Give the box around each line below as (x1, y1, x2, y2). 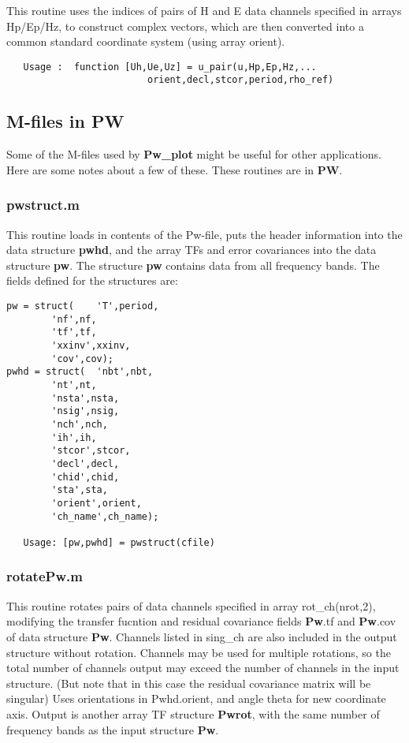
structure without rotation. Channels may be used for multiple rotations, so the (6, 644, 391, 660)
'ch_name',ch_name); (51, 510, 159, 522)
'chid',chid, (51, 471, 120, 483)
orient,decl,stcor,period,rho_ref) (147, 74, 334, 86)
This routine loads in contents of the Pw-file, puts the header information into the (6, 226, 403, 242)
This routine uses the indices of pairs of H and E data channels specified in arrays (6, 2, 402, 18)
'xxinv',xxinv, (51, 340, 131, 352)
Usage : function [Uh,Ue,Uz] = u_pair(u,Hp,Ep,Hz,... (23, 61, 317, 73)
